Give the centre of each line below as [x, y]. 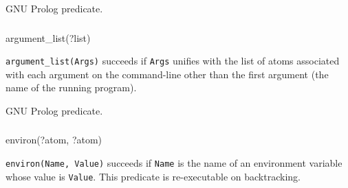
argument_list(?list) [48, 37]
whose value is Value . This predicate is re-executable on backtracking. [153, 176]
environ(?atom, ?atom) [54, 140]
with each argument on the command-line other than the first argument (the [167, 74]
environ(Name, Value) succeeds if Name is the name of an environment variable [174, 163]
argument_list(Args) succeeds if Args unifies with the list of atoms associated [173, 61]
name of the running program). [71, 87]
